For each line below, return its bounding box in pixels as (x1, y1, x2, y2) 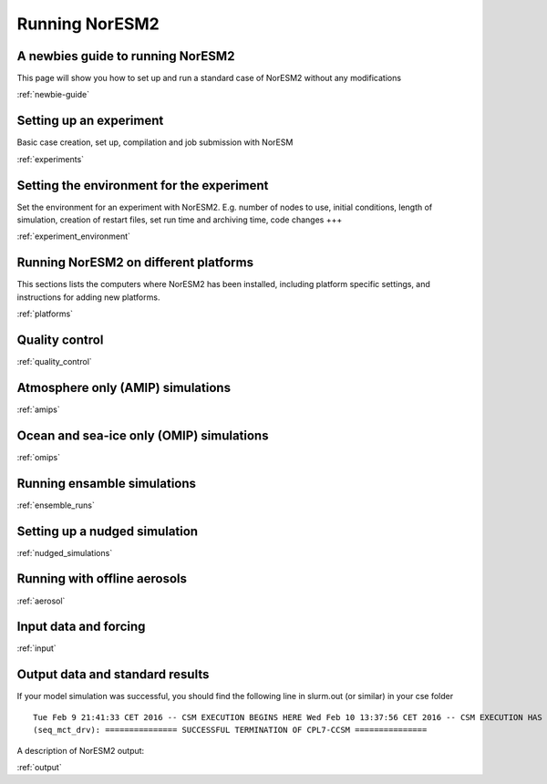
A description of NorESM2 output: (16, 745, 145, 756)
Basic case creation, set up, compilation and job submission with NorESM (16, 137, 294, 148)
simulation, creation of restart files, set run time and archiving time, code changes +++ (16, 214, 343, 225)
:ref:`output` (16, 761, 63, 772)
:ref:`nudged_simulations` (16, 547, 113, 558)
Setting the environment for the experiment (16, 178, 269, 193)
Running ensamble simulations (16, 475, 196, 491)
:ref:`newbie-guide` (16, 89, 90, 100)
